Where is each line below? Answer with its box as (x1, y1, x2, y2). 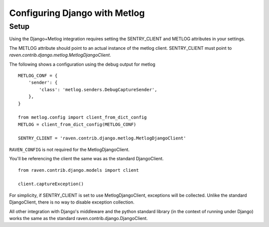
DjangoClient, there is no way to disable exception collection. (9, 199, 134, 205)
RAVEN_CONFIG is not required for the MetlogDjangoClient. (9, 146, 130, 152)
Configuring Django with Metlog (9, 7, 145, 18)
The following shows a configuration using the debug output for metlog (9, 61, 155, 67)
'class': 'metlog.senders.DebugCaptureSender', (39, 87, 157, 92)
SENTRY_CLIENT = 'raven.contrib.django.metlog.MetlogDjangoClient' (18, 135, 186, 141)
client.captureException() (18, 181, 84, 187)
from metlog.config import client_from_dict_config (18, 114, 147, 120)
